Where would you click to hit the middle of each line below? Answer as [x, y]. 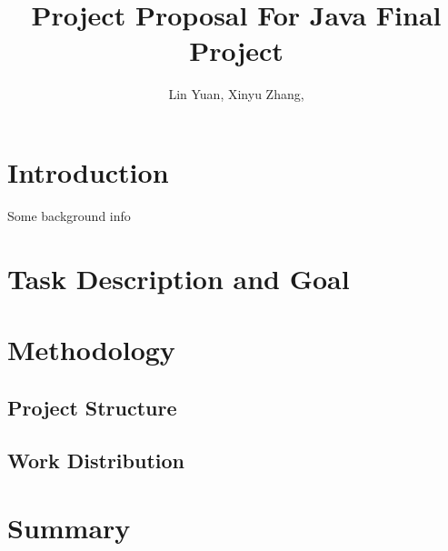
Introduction [88, 171]
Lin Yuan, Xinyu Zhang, [236, 94]
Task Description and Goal [179, 278]
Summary [69, 527]
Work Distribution [96, 461]
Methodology [91, 349]
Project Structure [92, 407]
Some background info [69, 215]
